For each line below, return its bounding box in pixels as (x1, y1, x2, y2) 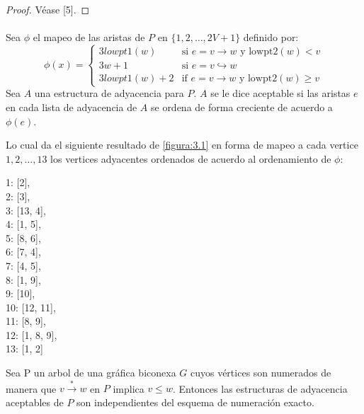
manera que (6, 381, 57, 396)
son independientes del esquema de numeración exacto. (76, 394, 314, 409)
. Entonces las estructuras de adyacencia (172, 381, 348, 396)
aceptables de (6, 394, 64, 409)
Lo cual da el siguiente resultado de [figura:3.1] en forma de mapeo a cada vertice (6, 137, 358, 152)
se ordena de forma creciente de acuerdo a (150, 99, 333, 114)
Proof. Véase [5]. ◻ (6, 2, 90, 16)
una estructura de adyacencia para (34, 86, 184, 100)
